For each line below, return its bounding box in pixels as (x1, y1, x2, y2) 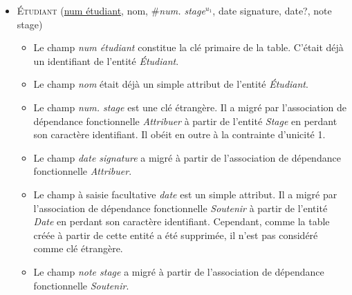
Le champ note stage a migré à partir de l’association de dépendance (33, 264, 324, 278)
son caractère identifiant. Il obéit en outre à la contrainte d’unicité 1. (33, 127, 326, 142)
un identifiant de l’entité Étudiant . (33, 53, 179, 68)
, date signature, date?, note (212, 3, 332, 17)
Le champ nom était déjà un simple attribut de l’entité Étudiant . (33, 77, 308, 91)
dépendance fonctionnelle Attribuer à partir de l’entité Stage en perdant (33, 113, 337, 128)
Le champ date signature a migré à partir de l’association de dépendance (33, 150, 341, 164)
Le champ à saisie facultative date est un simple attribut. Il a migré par (33, 187, 337, 201)
